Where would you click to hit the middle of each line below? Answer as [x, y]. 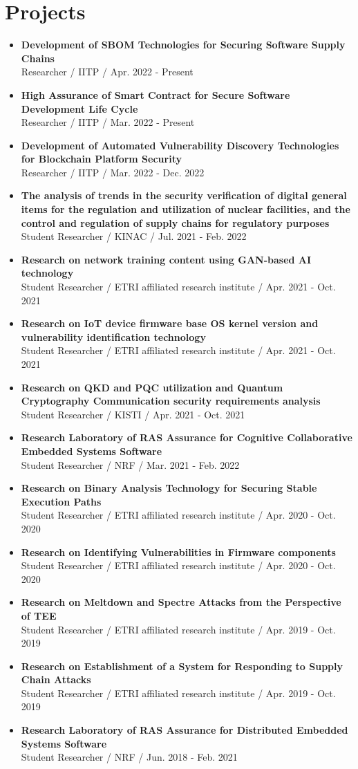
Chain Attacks [56, 679]
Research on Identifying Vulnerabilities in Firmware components [178, 552]
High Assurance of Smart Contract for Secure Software [156, 94]
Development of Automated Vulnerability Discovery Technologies [180, 145]
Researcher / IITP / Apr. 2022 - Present [107, 72]
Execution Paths [61, 501]
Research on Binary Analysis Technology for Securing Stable [169, 488]
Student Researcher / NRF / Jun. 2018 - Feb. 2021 [129, 757]
